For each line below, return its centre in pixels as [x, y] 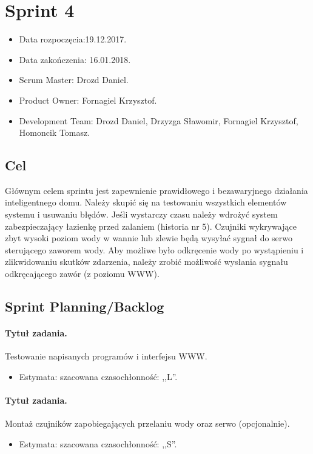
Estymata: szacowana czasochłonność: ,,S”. [98, 443]
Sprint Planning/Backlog [85, 306]
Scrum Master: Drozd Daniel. [74, 80]
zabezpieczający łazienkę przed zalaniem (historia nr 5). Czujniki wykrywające [151, 226]
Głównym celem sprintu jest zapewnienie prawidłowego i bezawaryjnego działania [156, 190]
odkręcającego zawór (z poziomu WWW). [82, 274]
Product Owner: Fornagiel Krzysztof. [88, 100]
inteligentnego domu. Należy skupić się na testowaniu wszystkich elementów [146, 202]
